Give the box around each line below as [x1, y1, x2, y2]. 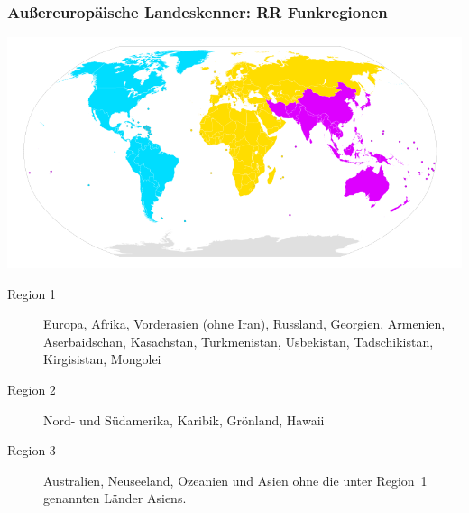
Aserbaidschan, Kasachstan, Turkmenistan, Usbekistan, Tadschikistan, [43, 331, 434, 350]
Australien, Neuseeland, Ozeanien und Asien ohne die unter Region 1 [43, 471, 428, 490]
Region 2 [7, 379, 56, 398]
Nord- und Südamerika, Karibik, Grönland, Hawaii [43, 410, 325, 429]
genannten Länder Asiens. [43, 489, 187, 508]
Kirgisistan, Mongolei [43, 350, 161, 368]
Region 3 [7, 441, 56, 460]
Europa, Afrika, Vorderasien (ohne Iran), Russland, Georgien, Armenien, [43, 314, 446, 333]
